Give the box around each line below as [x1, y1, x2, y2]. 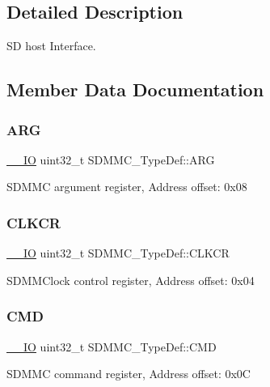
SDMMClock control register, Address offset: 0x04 [6, 271, 255, 288]
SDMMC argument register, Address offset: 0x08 [6, 178, 247, 195]
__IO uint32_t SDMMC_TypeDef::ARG [6, 151, 215, 168]
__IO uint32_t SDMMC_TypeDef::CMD [6, 338, 217, 355]
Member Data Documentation [6, 77, 264, 102]
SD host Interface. [6, 37, 96, 54]
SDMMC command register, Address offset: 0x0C [6, 365, 251, 382]
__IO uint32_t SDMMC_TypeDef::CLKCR [6, 245, 230, 262]
